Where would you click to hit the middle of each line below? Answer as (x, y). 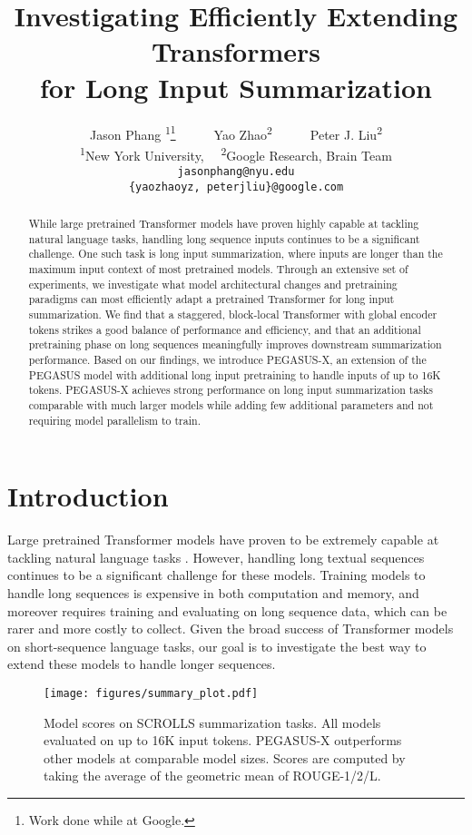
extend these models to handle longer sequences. (142, 664)
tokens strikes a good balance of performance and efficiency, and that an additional (225, 329)
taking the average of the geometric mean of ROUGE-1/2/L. (212, 776)
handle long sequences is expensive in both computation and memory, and (213, 593)
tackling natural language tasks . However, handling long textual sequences (216, 557)
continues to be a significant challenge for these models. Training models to (216, 575)
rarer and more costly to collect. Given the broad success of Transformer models (231, 629)
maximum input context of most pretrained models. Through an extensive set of (218, 269)
